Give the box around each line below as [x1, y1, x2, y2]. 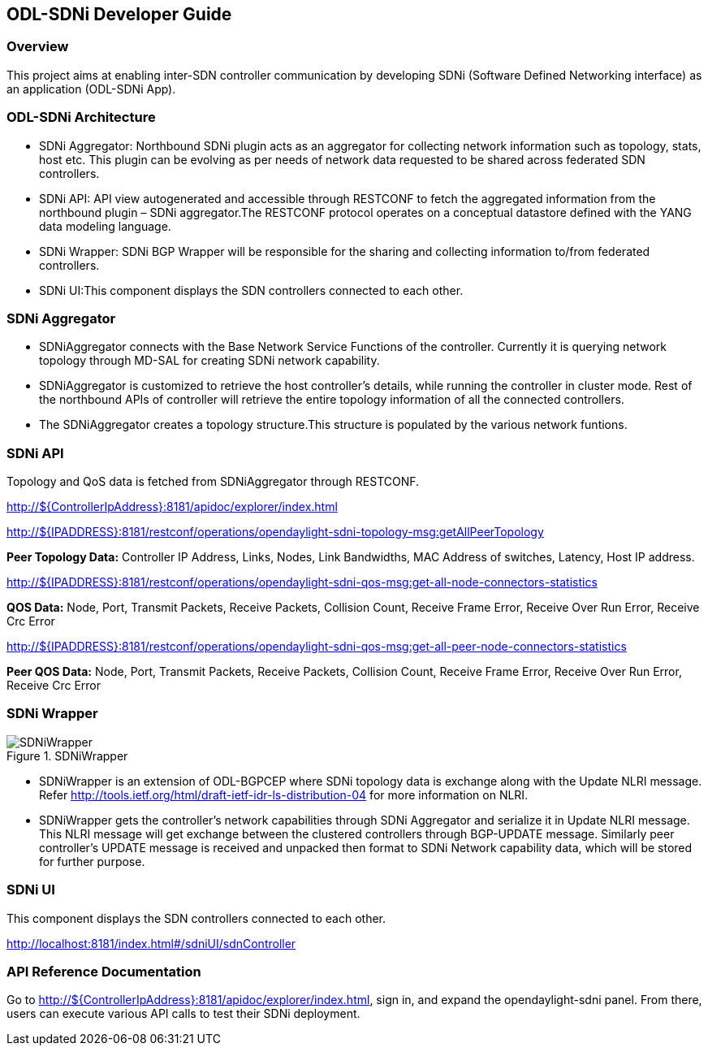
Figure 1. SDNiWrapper [6, 748, 128, 763]
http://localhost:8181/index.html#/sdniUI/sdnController [6, 936, 296, 950]
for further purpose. [39, 854, 145, 868]
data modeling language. [39, 219, 171, 233]
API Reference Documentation [6, 963, 201, 980]
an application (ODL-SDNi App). [6, 81, 176, 96]
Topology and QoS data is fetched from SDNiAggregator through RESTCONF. [6, 474, 420, 489]
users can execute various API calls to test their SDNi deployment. [6, 1007, 360, 1021]
